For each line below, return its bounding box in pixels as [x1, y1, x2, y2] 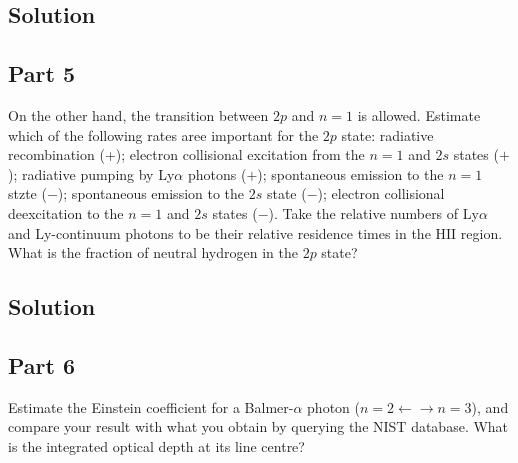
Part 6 [8, 349, 76, 380]
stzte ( [8, 183, 47, 204]
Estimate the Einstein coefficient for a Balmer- [8, 396, 294, 417]
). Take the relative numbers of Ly [268, 202, 479, 223]
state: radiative [341, 124, 434, 145]
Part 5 [8, 58, 76, 89]
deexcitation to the [8, 202, 124, 223]
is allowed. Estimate [357, 104, 481, 125]
